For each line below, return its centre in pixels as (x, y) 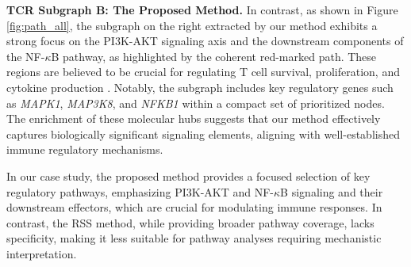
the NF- (26, 56)
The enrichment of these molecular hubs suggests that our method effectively (194, 118)
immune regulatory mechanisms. (85, 149)
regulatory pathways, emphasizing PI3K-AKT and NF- (140, 191)
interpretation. (42, 253)
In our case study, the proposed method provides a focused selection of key (188, 175)
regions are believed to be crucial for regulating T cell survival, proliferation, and (203, 72)
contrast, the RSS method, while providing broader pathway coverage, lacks (190, 222)
